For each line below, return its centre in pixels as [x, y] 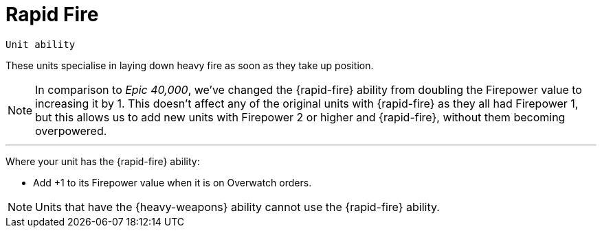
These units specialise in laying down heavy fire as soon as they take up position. [190, 65]
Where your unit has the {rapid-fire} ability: [103, 161]
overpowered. [71, 131]
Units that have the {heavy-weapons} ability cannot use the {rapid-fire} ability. [237, 207]
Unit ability [41, 44]
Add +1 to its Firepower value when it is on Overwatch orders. [172, 182]
